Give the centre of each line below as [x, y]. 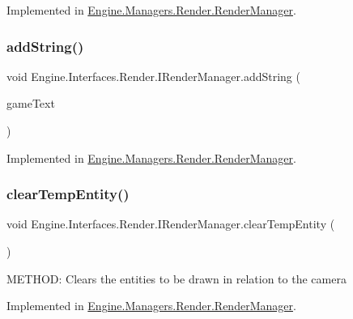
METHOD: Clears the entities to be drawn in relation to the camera [176, 278]
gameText [31, 103]
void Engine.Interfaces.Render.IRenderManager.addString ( [153, 76]
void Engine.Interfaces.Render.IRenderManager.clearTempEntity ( [171, 224]
